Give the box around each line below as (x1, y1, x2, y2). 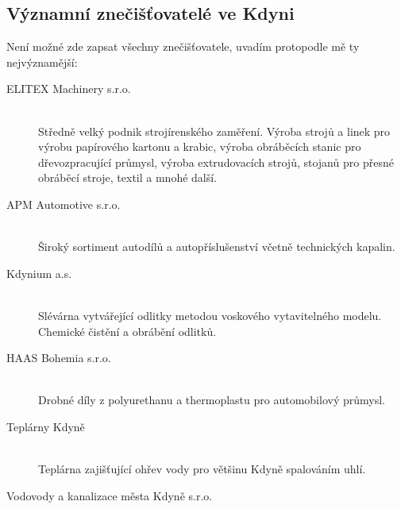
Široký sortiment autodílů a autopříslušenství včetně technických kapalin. (38, 238, 395, 255)
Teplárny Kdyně (6, 418, 85, 434)
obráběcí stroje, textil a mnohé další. (38, 169, 218, 186)
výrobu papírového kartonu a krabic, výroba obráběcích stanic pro (38, 138, 361, 155)
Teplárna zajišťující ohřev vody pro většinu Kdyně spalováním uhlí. (38, 461, 366, 477)
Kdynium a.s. (6, 264, 72, 281)
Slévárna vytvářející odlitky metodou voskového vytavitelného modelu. (38, 307, 382, 323)
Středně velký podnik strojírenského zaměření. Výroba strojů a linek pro (38, 122, 391, 139)
